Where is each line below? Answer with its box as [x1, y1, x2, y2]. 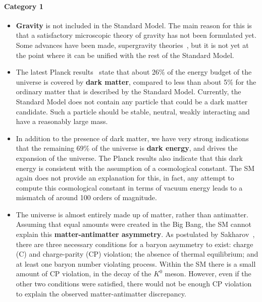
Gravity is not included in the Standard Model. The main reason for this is [16, 20, 252, 30]
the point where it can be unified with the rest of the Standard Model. [16, 49, 234, 60]
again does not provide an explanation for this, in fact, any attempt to [16, 172, 234, 183]
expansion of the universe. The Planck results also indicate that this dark [16, 152, 243, 163]
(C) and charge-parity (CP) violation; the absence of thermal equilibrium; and [16, 249, 258, 259]
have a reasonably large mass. [16, 116, 108, 127]
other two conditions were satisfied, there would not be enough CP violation [16, 278, 252, 289]
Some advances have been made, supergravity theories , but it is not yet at [16, 39, 249, 50]
